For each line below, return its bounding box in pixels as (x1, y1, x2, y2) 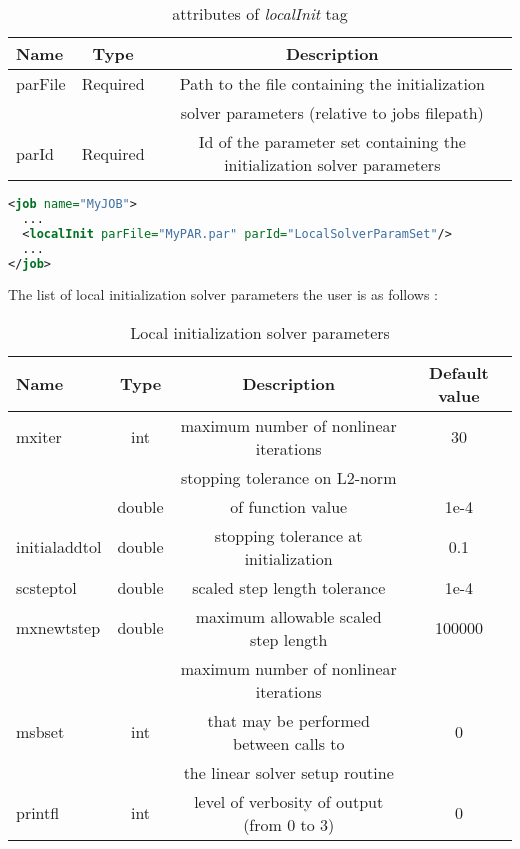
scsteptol (16, 575, 77, 599)
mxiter (16, 425, 62, 449)
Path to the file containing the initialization (179, 72, 485, 95)
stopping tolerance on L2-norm (180, 465, 397, 489)
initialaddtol (16, 535, 102, 559)
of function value (230, 494, 348, 518)
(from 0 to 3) (243, 812, 335, 836)
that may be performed (207, 708, 370, 732)
